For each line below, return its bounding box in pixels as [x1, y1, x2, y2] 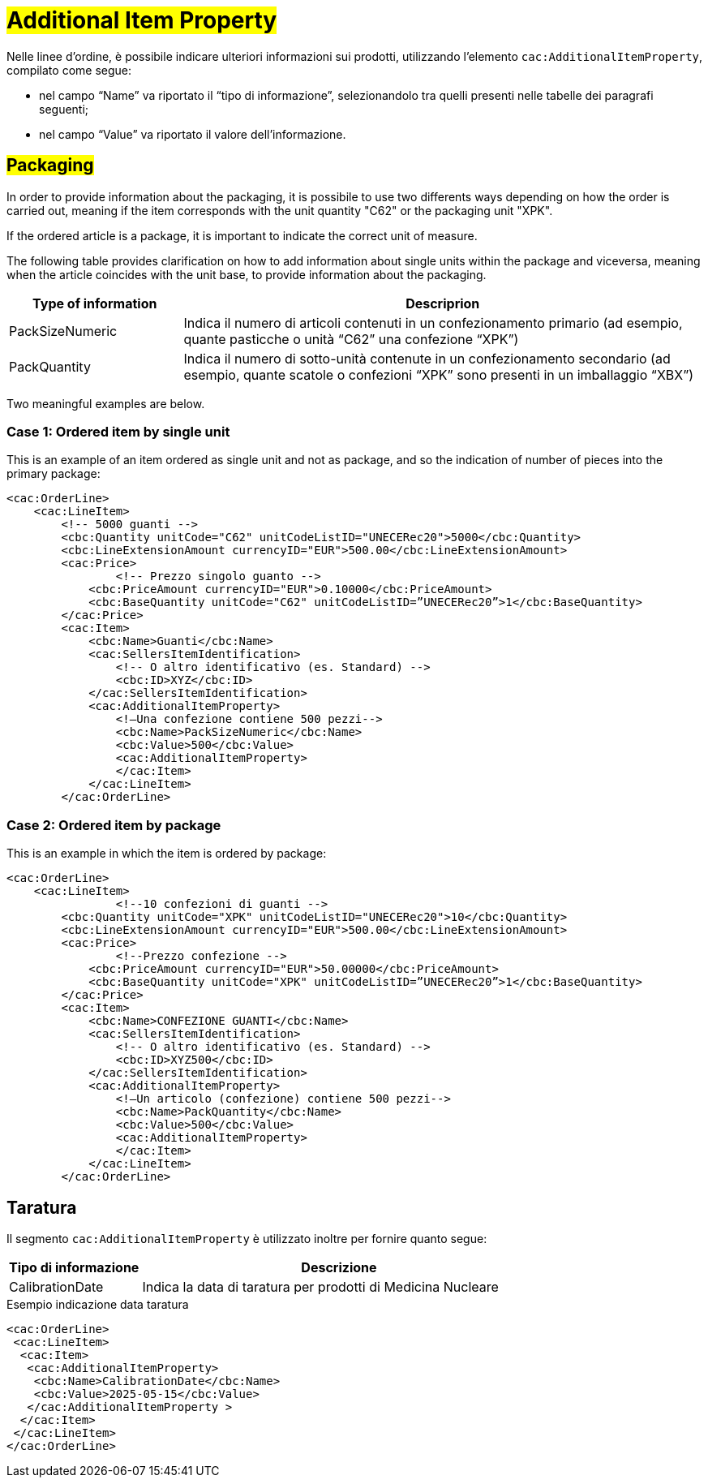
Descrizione [301, 1258, 377, 1275]
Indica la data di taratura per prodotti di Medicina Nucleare [142, 1278, 499, 1295]
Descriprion [405, 295, 480, 312]
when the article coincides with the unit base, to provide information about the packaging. [6, 267, 487, 282]
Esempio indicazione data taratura [6, 1297, 189, 1311]
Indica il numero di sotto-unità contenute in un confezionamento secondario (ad [183, 350, 671, 367]
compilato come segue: [6, 62, 132, 77]
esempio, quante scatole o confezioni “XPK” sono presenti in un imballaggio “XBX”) [183, 366, 694, 383]
